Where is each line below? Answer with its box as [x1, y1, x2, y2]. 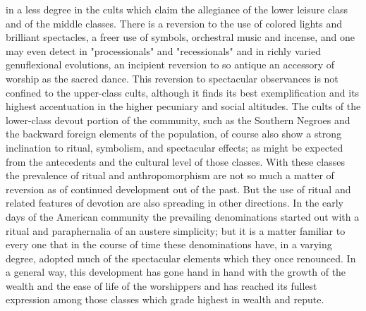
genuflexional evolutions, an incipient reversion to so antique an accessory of [6, 57, 335, 72]
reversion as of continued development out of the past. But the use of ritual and [6, 181, 351, 196]
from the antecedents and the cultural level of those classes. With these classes [6, 154, 345, 169]
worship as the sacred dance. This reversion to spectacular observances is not [6, 71, 338, 85]
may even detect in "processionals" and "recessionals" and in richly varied [6, 43, 321, 58]
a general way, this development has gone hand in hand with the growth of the [6, 264, 346, 279]
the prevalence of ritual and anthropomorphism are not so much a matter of [6, 168, 334, 183]
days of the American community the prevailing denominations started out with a [6, 209, 360, 224]
